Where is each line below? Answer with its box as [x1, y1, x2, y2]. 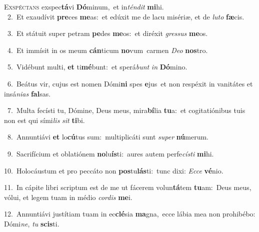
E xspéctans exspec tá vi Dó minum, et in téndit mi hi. [4, 1, 164, 11]
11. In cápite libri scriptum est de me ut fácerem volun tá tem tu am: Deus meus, [4, 182, 251, 192]
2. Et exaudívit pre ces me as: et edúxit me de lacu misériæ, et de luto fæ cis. [7, 11, 244, 21]
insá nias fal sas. [4, 88, 51, 98]
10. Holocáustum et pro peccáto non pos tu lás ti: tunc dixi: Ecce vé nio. [4, 165, 223, 175]
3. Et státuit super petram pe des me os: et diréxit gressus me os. [7, 28, 208, 38]
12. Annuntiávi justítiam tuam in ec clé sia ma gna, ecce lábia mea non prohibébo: [4, 208, 255, 219]
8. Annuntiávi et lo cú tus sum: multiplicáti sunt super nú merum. [7, 131, 208, 142]
